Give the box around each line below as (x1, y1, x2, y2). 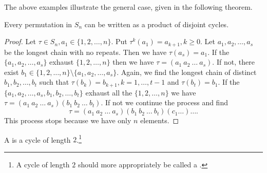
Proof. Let (4, 36, 36, 47)
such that (39, 76, 69, 87)
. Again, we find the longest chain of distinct (117, 66, 257, 77)
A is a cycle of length (4, 134, 71, 145)
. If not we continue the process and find (101, 97, 228, 108)
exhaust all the (85, 87, 132, 98)
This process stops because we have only (4, 115, 131, 126)
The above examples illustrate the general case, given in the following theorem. (4, 2, 253, 12)
